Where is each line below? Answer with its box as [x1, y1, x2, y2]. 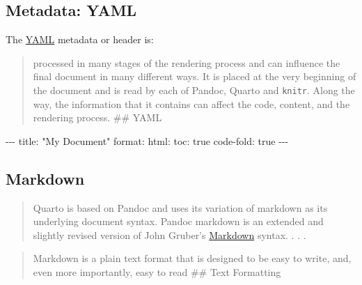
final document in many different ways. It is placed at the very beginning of [33, 69, 356, 84]
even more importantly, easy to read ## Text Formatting [33, 265, 281, 279]
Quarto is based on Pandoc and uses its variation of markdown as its [33, 200, 328, 215]
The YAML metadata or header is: [6, 32, 154, 47]
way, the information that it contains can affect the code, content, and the [33, 96, 350, 111]
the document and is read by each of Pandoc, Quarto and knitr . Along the [33, 82, 355, 97]
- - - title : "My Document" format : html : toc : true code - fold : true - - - [6, 133, 289, 148]
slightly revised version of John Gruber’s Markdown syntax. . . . [33, 227, 306, 242]
